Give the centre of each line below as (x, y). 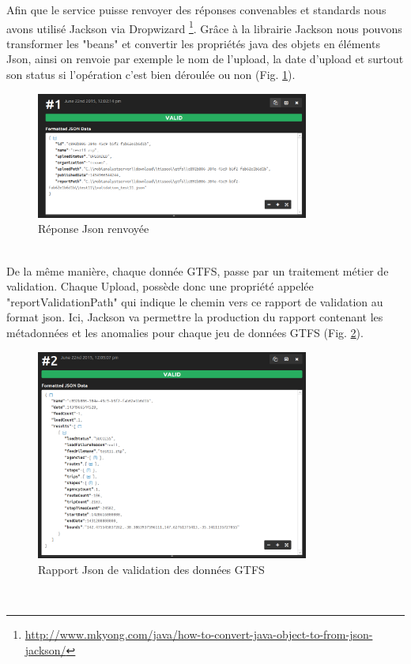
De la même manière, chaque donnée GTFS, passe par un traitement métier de (198, 270)
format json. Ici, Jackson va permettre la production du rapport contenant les (195, 317)
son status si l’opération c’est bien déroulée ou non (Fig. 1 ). (151, 75)
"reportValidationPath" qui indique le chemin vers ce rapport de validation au (195, 301)
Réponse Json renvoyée (94, 229)
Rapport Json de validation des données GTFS (151, 570)
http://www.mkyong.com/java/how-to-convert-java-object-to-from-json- (199, 634)
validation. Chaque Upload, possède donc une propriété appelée (160, 286)
